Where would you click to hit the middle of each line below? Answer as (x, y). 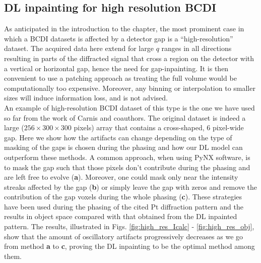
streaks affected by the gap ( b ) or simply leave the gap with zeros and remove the (131, 187)
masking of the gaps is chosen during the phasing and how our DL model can (123, 147)
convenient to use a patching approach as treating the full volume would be (120, 78)
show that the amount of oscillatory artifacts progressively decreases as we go (124, 236)
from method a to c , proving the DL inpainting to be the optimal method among (129, 246)
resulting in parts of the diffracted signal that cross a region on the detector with (129, 58)
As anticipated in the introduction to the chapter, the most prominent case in (124, 29)
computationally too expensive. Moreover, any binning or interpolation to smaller (130, 88)
